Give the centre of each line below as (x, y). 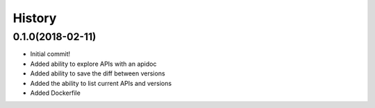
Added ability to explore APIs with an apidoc (93, 64)
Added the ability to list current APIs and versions (101, 83)
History (35, 18)
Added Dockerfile (56, 93)
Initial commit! (50, 54)
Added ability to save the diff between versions (98, 73)
